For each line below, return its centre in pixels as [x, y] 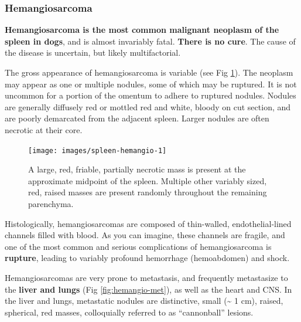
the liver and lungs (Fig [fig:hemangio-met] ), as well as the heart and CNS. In [148, 289]
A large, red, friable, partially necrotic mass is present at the [137, 169]
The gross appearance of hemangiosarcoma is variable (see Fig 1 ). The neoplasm [149, 72]
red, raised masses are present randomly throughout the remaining [148, 192]
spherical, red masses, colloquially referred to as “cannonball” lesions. [129, 312]
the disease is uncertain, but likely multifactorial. [93, 52]
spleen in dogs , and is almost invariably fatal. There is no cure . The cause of [150, 41]
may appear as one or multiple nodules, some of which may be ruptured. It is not [151, 84]
